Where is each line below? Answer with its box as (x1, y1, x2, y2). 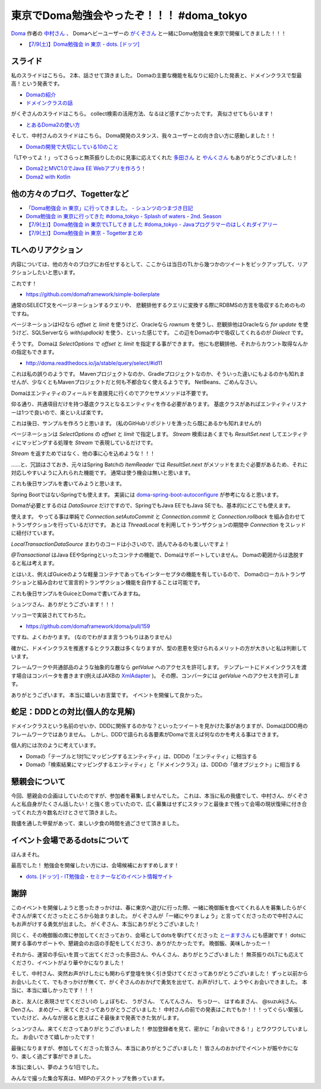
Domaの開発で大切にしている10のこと (26, 143, 119, 150)
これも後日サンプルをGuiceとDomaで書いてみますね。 (11, 589, 144, 597)
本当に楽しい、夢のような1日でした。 (11, 1063, 102, 1071)
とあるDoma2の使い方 (26, 121, 80, 128)
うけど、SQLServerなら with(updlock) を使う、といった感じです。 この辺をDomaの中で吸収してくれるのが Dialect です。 (11, 329, 307, 336)
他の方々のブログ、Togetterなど (11, 189, 129, 199)
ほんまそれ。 (11, 851, 43, 858)
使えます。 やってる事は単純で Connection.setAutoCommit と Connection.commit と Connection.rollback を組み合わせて (11, 513, 306, 520)
